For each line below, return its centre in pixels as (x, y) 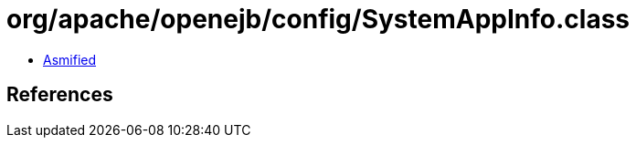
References (60, 95)
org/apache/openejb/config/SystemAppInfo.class (318, 19)
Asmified (70, 59)
